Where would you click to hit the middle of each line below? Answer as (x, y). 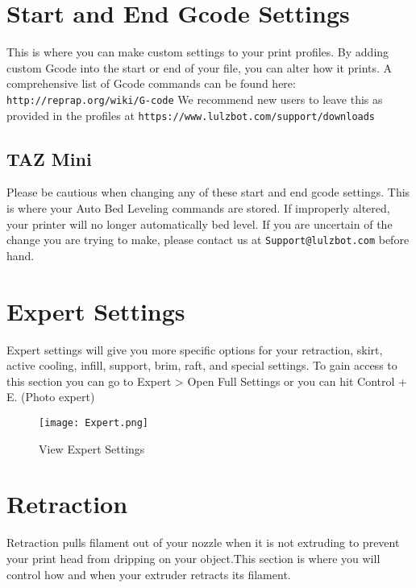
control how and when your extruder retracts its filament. (149, 574)
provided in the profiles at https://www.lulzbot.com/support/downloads (191, 115)
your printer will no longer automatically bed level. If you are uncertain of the (200, 224)
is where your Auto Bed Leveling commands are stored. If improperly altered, (198, 208)
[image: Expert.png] (94, 422)
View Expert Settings (92, 448)
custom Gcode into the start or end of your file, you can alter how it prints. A (200, 67)
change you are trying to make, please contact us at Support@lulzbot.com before (208, 240)
